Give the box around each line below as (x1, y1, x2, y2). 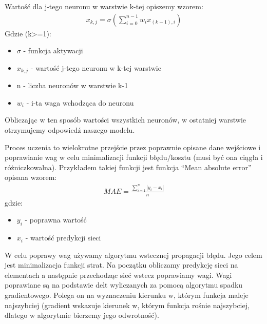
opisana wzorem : (5, 172, 57, 183)
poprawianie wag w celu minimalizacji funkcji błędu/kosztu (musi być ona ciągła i (5, 152, 263, 163)
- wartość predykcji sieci (25, 232, 101, 243)
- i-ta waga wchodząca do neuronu (26, 97, 134, 108)
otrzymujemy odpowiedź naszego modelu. (5, 125, 135, 135)
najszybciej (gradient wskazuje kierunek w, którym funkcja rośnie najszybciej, (5, 299, 250, 310)
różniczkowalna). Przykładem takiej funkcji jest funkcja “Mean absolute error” (5, 161, 252, 172)
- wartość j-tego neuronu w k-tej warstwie (30, 62, 161, 73)
